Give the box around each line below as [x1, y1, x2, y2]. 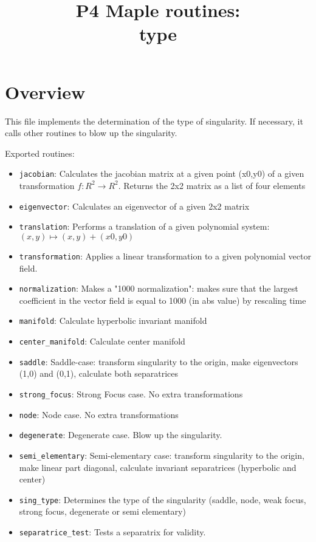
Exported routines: [5, 146, 75, 159]
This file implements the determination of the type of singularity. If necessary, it [5, 114, 303, 127]
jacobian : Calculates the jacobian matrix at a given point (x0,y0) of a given [19, 167, 304, 180]
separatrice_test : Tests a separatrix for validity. [19, 525, 206, 538]
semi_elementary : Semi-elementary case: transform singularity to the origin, [19, 448, 304, 461]
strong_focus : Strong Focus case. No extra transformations [19, 387, 243, 400]
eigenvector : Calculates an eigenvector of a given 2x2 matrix [19, 199, 250, 212]
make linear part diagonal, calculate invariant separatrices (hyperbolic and [19, 461, 297, 473]
